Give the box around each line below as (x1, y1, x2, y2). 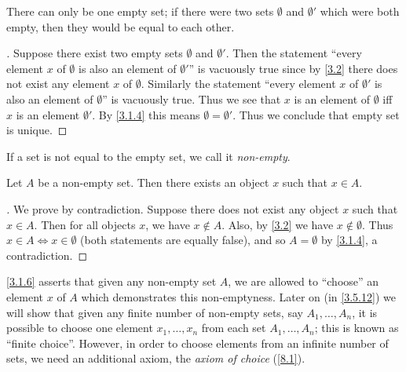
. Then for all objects (34, 216, 136, 232)
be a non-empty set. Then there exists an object (38, 174, 269, 191)
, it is (352, 304, 378, 320)
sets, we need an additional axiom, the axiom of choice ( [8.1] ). (6, 350, 305, 367)
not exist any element (6, 75, 110, 92)
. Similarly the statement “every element (141, 75, 336, 92)
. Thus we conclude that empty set (232, 106, 400, 122)
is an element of (294, 90, 371, 107)
